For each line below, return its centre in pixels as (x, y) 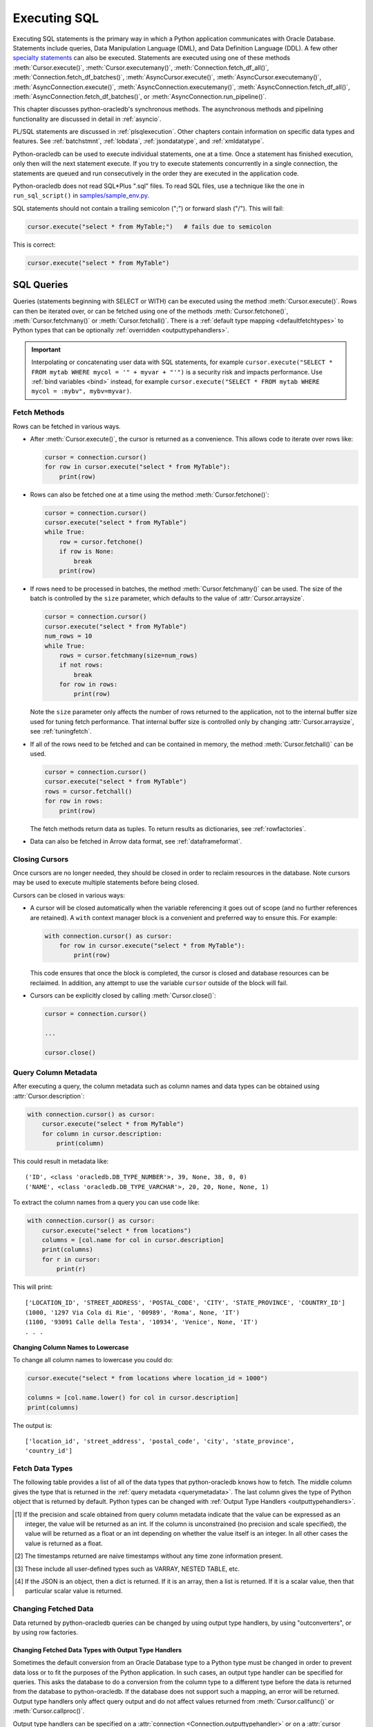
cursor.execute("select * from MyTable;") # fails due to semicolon (150, 227)
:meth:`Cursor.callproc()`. (49, 1711)
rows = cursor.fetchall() (88, 791)
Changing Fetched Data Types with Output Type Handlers (97, 1650)
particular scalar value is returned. (74, 1591)
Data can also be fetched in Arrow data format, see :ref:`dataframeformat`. (136, 841)
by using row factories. (46, 1632)
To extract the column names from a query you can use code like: (106, 1203)
